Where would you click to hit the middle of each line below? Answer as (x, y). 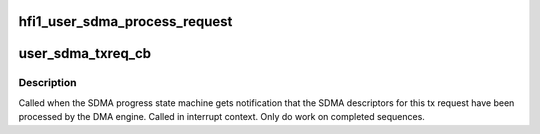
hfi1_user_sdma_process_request (125, 21)
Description (47, 83)
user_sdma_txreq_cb (85, 53)
